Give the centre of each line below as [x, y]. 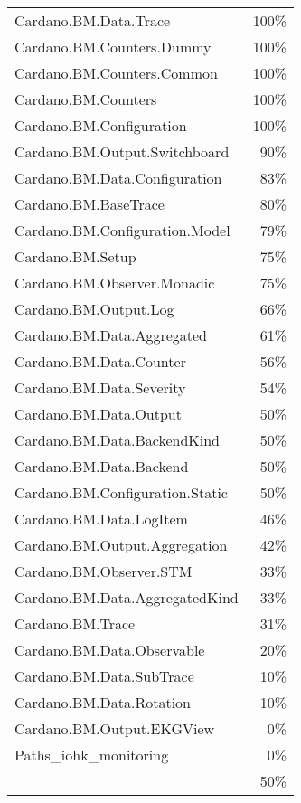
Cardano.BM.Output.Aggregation [121, 545]
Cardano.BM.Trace [75, 624]
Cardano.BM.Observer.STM [103, 571]
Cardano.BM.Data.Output [98, 414]
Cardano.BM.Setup [75, 256]
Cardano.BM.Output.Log [94, 309]
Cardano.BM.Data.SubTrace [104, 676]
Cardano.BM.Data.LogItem [101, 519]
